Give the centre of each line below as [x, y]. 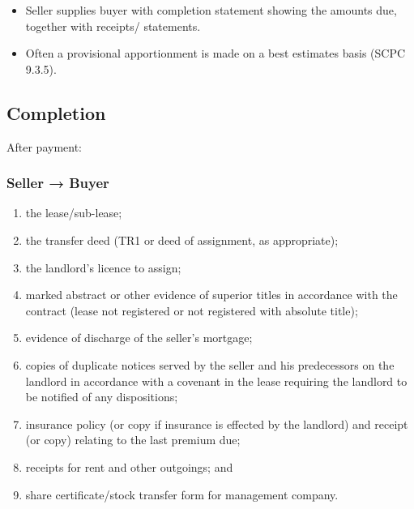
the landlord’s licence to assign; [103, 267]
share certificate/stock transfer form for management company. [182, 494]
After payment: [44, 146]
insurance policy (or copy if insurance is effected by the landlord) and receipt [217, 423]
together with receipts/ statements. [113, 26]
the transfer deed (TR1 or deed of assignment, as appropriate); [182, 240]
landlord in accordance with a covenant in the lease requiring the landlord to [216, 381]
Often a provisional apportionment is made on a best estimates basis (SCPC [216, 53]
